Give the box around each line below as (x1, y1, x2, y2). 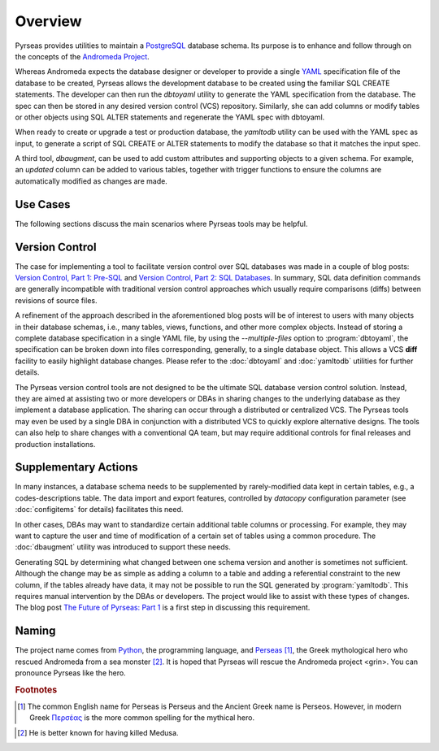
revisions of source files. (15, 295, 98, 305)
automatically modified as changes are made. (15, 176, 168, 186)
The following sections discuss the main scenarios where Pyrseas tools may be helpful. (15, 219, 308, 228)
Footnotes (15, 684, 58, 695)
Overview (15, 12, 82, 30)
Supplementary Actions (15, 460, 138, 475)
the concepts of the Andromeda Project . (15, 51, 150, 61)
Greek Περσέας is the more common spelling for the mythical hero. (29, 713, 255, 723)
